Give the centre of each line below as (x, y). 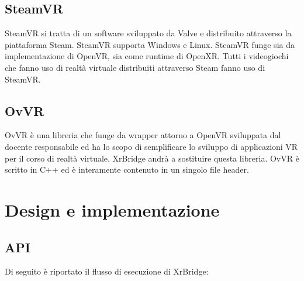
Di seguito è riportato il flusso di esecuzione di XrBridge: (107, 271)
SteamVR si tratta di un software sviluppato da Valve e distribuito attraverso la (148, 33)
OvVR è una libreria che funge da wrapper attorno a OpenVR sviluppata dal (143, 135)
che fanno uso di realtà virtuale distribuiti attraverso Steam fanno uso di (135, 67)
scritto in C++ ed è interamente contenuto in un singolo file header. (127, 169)
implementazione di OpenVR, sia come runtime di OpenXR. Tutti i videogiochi (147, 56)
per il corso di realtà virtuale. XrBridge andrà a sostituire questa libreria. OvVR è (152, 158)
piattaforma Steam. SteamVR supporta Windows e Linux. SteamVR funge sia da (150, 44)
